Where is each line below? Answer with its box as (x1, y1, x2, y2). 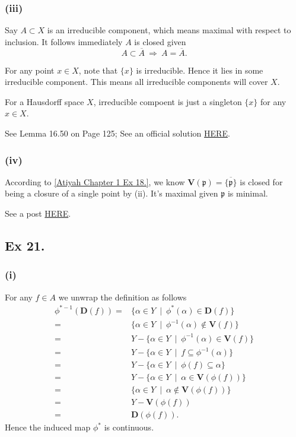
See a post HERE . (5, 207, 71, 219)
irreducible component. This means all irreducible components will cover (5, 75, 268, 88)
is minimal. (227, 187, 268, 199)
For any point (5, 64, 55, 76)
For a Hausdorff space (5, 95, 84, 107)
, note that (78, 64, 118, 76)
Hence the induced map (5, 421, 91, 433)
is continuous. (104, 421, 154, 433)
